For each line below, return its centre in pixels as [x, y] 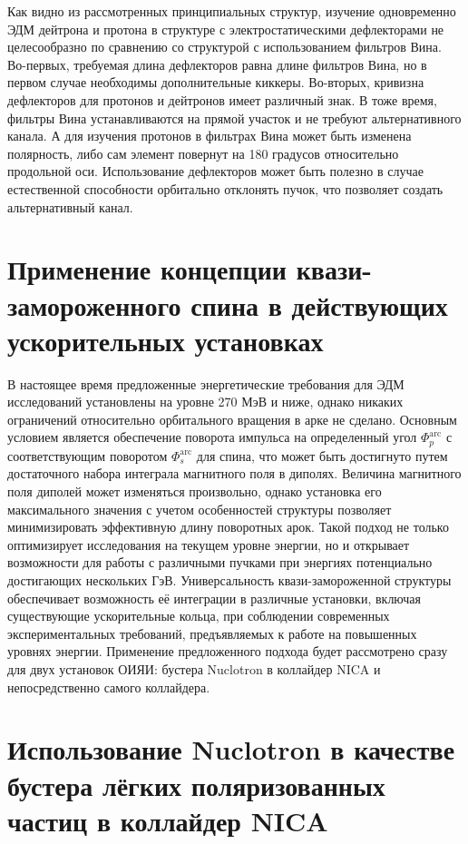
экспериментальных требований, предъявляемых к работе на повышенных [212, 633]
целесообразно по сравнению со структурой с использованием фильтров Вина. [224, 47]
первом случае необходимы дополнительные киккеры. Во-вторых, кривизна [216, 82]
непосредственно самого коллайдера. [109, 687]
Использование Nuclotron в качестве [231, 749]
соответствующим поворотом [88, 455]
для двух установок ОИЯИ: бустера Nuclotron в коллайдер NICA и [194, 668]
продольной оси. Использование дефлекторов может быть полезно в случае [215, 171]
